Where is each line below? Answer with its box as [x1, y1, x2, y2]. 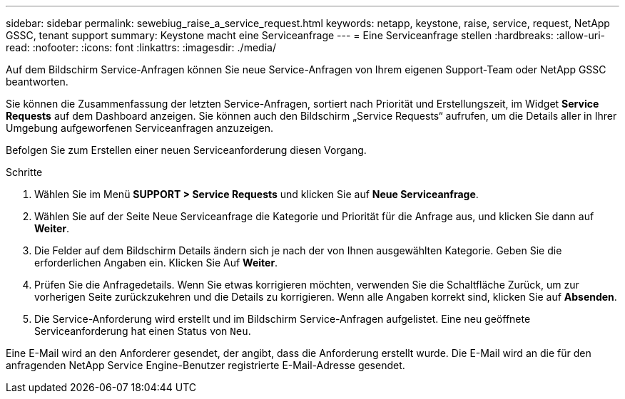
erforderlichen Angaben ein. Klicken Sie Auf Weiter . [34, 256, 278, 269]
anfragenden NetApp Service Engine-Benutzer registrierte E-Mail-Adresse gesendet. [6, 359, 405, 371]
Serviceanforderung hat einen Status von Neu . [34, 325, 251, 337]
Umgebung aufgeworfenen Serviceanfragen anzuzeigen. [6, 122, 274, 134]
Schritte [6, 166, 43, 178]
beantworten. [6, 76, 68, 88]
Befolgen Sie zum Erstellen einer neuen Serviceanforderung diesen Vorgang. [6, 144, 367, 156]
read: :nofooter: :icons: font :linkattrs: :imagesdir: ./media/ [6, 41, 276, 53]
